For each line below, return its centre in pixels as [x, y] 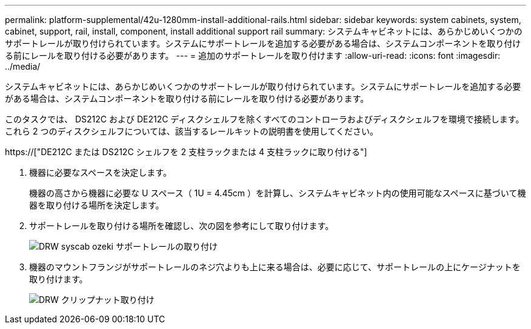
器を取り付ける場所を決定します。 [97, 205]
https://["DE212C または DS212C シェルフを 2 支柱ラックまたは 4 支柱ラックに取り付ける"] [186, 152]
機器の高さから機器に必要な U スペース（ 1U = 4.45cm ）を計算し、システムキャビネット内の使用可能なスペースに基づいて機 [278, 193]
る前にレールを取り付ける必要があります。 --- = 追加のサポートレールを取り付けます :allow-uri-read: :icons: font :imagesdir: [253, 55]
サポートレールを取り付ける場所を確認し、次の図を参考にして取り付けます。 [182, 226]
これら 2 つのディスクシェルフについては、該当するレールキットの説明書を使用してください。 [192, 131]
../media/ [23, 66]
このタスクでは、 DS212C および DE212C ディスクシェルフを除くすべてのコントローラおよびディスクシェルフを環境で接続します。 [265, 119]
